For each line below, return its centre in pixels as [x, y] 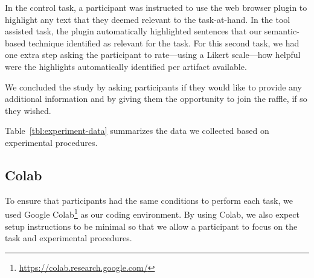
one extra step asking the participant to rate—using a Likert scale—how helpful [153, 55]
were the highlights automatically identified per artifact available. [126, 66]
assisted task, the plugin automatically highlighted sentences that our [133, 31]
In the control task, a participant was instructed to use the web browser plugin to [156, 7]
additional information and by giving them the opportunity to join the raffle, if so [156, 99]
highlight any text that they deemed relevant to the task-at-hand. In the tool [148, 19]
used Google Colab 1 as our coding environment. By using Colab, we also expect [152, 213]
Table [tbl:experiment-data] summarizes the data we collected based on [137, 131]
